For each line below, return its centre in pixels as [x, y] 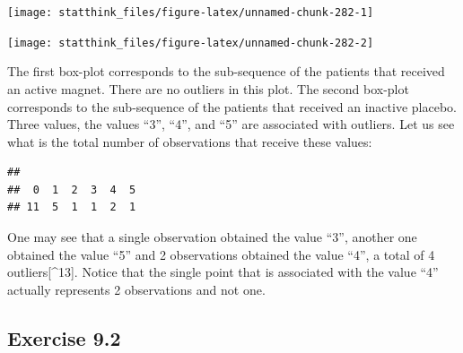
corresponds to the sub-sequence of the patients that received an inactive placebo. [232, 106]
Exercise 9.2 [64, 337]
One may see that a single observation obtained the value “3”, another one [212, 237]
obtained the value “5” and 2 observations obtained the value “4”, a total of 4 [221, 254]
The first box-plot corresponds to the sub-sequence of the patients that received [226, 71]
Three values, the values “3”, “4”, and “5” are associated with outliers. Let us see [231, 124]
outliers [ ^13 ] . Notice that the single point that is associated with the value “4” [223, 272]
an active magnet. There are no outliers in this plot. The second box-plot [208, 88]
